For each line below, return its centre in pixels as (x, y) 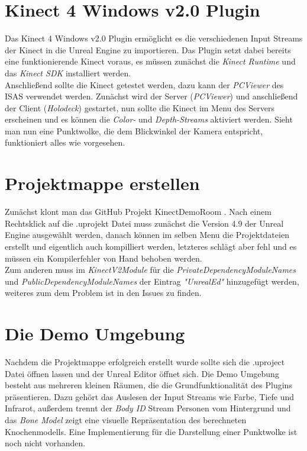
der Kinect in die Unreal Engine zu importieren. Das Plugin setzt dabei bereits (148, 49)
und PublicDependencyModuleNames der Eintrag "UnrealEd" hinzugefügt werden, (152, 281)
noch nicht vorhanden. (45, 443)
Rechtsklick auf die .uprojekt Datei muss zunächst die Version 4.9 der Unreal (144, 223)
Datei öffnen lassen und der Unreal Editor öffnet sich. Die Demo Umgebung (142, 373)
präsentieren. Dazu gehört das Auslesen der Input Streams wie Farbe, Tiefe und (150, 396)
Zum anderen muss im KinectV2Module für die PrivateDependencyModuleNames (151, 270)
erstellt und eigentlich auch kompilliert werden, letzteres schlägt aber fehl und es (151, 246)
